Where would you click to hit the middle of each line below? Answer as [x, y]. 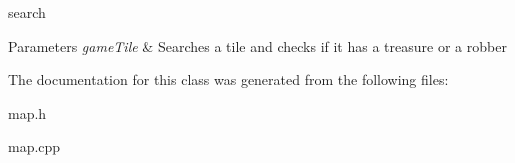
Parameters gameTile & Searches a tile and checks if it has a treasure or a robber [257, 45]
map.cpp [34, 146]
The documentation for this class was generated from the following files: [228, 79]
